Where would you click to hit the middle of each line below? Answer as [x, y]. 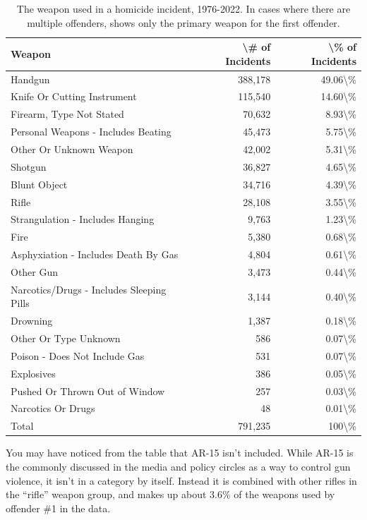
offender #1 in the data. [58, 508]
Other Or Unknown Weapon [72, 149]
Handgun [30, 79]
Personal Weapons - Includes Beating [91, 132]
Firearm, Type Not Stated [67, 114]
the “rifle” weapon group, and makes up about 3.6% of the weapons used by [170, 494]
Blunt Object [39, 184]
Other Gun [35, 271]
